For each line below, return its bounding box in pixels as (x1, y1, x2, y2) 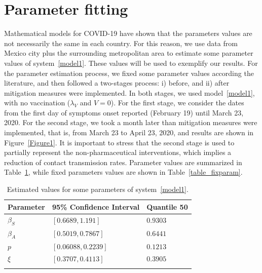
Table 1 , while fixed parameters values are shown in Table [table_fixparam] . (4, 167, 243, 177)
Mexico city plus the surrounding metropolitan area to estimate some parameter (4, 48, 253, 58)
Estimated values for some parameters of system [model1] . (7, 184, 189, 194)
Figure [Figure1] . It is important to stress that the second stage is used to (4, 137, 235, 147)
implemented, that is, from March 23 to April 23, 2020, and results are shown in (4, 127, 254, 138)
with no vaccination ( (4, 97, 70, 108)
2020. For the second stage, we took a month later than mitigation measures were (4, 117, 257, 128)
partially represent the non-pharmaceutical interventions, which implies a (4, 147, 232, 158)
